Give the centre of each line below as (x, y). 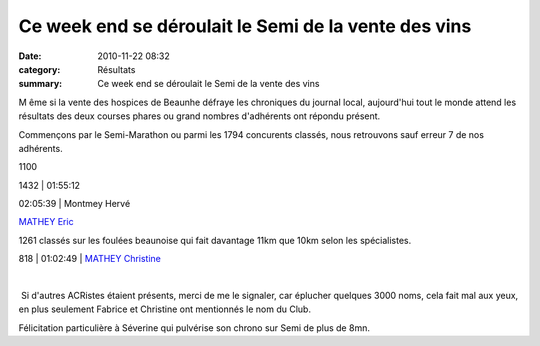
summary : (40, 84)
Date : (30, 56)
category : (39, 69)
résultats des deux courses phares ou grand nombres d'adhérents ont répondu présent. (199, 116)
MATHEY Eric (46, 222)
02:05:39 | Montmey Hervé (74, 204)
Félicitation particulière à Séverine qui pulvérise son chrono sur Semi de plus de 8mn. (194, 327)
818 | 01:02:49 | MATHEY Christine (90, 259)
